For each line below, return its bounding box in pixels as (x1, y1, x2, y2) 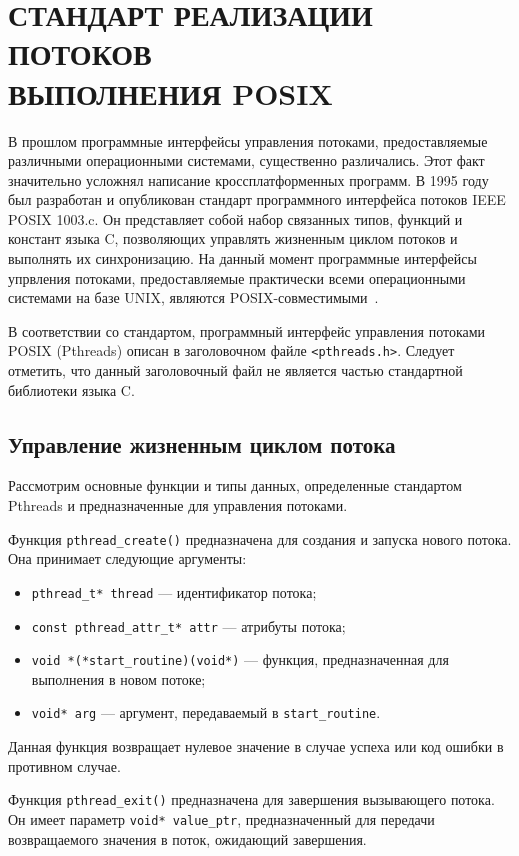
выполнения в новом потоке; (31, 668, 206, 689)
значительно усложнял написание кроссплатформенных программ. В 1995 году (8, 169, 489, 190)
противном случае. (8, 755, 121, 776)
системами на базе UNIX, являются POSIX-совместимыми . (8, 287, 379, 308)
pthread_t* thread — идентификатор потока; (31, 581, 317, 602)
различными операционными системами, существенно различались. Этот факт (8, 150, 485, 171)
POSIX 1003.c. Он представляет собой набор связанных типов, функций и (8, 208, 463, 229)
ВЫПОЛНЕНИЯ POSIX (8, 72, 333, 113)
